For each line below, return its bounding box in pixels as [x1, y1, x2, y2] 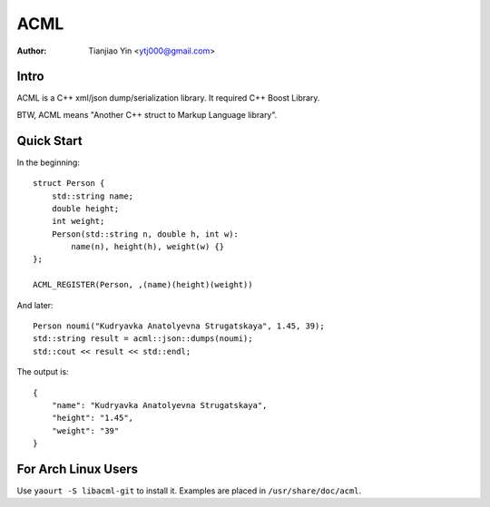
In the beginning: [16, 157, 81, 168]
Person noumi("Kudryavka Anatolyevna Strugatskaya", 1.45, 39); [33, 321, 326, 331]
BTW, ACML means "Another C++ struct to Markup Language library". [16, 109, 278, 120]
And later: [16, 299, 54, 310]
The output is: [16, 366, 69, 377]
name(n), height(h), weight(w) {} [71, 241, 225, 252]
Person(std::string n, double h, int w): [51, 229, 240, 239]
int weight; [51, 216, 105, 227]
